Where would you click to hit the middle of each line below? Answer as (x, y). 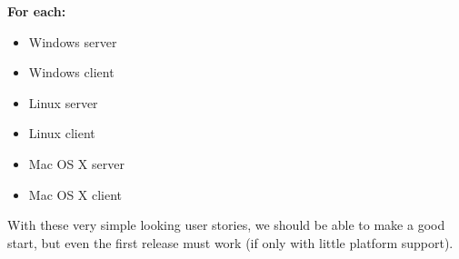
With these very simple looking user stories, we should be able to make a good (226, 225)
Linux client (62, 133)
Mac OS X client (75, 194)
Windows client (71, 72)
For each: (37, 11)
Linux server (63, 102)
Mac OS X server (76, 163)
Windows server (73, 41)
